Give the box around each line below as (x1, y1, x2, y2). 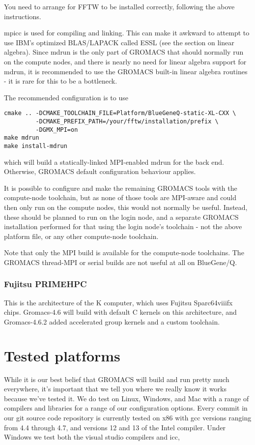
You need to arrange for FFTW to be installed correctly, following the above (4, 1, 235, 11)
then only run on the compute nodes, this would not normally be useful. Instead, (4, 202, 248, 212)
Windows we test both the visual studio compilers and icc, (4, 432, 180, 442)
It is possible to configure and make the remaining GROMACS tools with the (4, 182, 237, 193)
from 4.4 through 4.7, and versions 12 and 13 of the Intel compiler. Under (4, 422, 226, 432)
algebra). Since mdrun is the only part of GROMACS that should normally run (4, 47, 244, 57)
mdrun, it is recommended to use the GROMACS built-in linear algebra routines (4, 66, 248, 76)
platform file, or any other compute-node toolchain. (4, 231, 159, 241)
